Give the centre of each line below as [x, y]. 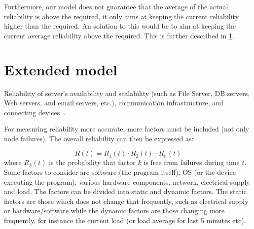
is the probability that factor [92, 162]
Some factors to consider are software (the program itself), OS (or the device [120, 172]
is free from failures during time [192, 162]
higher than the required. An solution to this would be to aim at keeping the [120, 26]
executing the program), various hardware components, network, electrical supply [127, 181]
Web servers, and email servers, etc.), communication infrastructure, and [114, 103]
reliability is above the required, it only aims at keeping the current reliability [122, 16]
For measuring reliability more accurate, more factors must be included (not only [127, 129]
